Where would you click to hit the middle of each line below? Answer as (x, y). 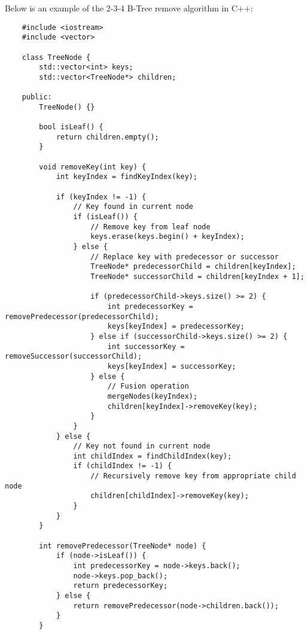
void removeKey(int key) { (93, 167)
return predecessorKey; (121, 586)
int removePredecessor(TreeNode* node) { (123, 546)
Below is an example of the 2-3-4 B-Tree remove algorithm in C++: (129, 8)
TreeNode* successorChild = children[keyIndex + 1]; (198, 277)
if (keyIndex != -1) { (101, 197)
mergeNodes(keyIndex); (153, 396)
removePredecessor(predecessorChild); (82, 316)
